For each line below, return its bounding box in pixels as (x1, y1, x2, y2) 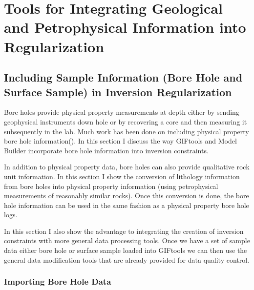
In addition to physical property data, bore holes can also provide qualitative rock (4, 162, 250, 172)
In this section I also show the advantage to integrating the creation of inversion (4, 226, 244, 236)
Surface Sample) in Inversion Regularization (4, 84, 232, 99)
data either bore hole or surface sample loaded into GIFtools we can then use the (4, 245, 247, 255)
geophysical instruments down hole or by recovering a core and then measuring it (4, 116, 247, 126)
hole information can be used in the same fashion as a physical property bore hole (4, 200, 249, 210)
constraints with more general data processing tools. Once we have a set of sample (4, 235, 250, 246)
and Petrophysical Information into (4, 17, 246, 37)
